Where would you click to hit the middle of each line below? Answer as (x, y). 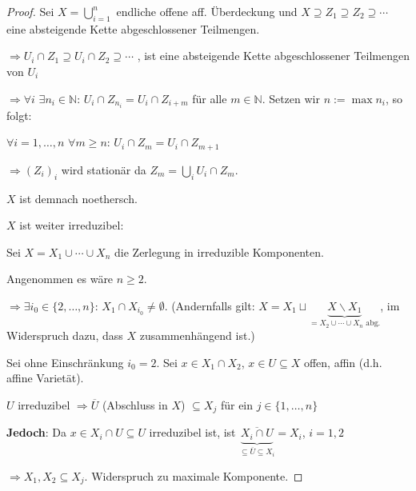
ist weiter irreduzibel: (72, 225)
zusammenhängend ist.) (197, 335)
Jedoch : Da (37, 432)
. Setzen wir (291, 98)
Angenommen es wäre (60, 279)
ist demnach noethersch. (78, 198)
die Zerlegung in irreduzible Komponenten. (219, 251)
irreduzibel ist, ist (192, 432)
